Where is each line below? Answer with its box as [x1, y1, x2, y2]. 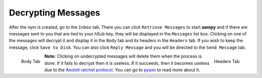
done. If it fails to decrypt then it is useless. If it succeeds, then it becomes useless [44, 60, 210, 66]
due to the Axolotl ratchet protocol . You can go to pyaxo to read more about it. [44, 67, 200, 73]
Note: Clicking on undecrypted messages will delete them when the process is [44, 53, 202, 59]
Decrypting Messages [9, 7, 100, 18]
